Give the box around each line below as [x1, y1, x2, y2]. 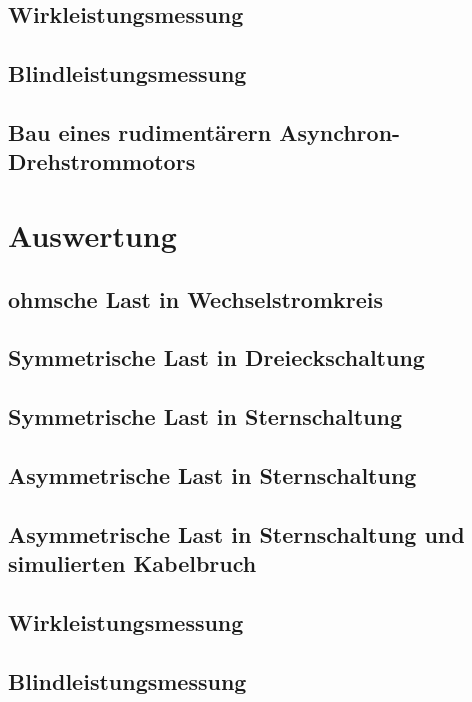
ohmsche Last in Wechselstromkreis [8, 283, 383, 314]
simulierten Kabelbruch [8, 548, 257, 579]
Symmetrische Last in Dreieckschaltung [8, 342, 425, 373]
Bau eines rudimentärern [8, 116, 272, 147]
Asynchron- [279, 116, 401, 147]
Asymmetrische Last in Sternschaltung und [8, 518, 465, 549]
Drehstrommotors [8, 146, 196, 177]
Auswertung [8, 214, 177, 255]
